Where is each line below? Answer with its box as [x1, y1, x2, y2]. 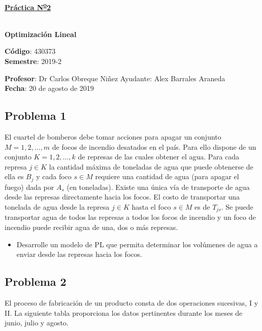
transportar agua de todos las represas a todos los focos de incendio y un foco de [5, 212, 256, 222]
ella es [5, 171, 24, 182]
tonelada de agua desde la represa [5, 202, 110, 212]
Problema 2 [5, 274, 67, 289]
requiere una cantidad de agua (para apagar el [95, 171, 239, 182]
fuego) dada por [5, 181, 54, 192]
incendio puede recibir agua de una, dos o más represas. [5, 222, 178, 233]
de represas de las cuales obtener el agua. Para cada [78, 151, 240, 162]
